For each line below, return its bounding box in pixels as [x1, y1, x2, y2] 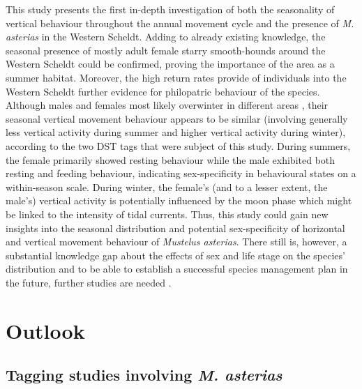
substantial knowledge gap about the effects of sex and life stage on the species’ [6, 247, 345, 262]
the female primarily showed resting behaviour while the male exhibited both [6, 152, 335, 167]
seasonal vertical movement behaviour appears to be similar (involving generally [6, 111, 348, 125]
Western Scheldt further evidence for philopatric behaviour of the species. [6, 84, 320, 98]
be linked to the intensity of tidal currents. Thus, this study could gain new [6, 206, 329, 221]
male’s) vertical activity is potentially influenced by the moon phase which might [6, 193, 352, 208]
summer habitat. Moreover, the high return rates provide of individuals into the [6, 70, 347, 84]
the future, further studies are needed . [6, 275, 172, 289]
